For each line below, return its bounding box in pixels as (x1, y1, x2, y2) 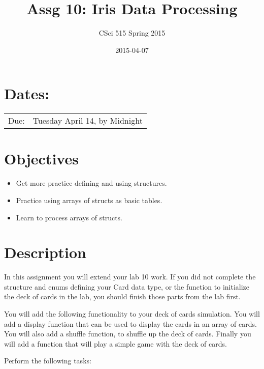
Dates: (4, 83, 50, 104)
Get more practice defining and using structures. (16, 178, 167, 188)
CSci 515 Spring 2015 (98, 27, 166, 38)
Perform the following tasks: (4, 355, 91, 366)
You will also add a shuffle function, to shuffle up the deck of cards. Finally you (4, 328, 251, 339)
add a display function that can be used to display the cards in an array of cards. (4, 318, 257, 329)
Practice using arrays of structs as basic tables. (16, 194, 162, 205)
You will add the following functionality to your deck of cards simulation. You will (4, 308, 260, 319)
